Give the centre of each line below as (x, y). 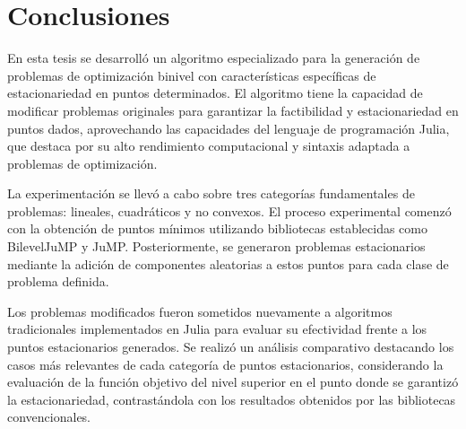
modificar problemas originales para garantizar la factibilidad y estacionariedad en (233, 110)
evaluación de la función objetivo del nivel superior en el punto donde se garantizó (233, 382)
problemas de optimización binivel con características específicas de (192, 75)
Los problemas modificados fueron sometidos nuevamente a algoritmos (200, 311)
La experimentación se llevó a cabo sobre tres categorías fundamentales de (211, 193)
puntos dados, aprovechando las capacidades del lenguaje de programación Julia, (229, 128)
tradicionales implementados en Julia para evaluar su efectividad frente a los (217, 329)
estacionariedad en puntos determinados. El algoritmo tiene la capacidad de (215, 93)
